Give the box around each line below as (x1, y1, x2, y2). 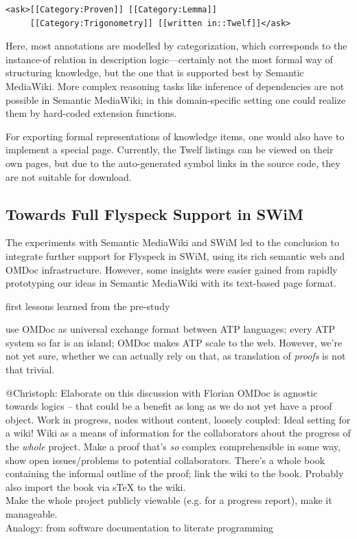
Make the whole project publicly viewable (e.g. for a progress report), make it (5, 493, 332, 507)
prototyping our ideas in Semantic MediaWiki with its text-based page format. (5, 276, 336, 290)
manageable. (5, 507, 58, 521)
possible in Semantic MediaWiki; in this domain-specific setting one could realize (5, 92, 346, 107)
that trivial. (5, 362, 55, 377)
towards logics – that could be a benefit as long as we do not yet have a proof (5, 399, 332, 413)
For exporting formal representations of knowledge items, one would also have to (5, 129, 345, 143)
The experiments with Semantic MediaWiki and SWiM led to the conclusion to (5, 235, 339, 250)
